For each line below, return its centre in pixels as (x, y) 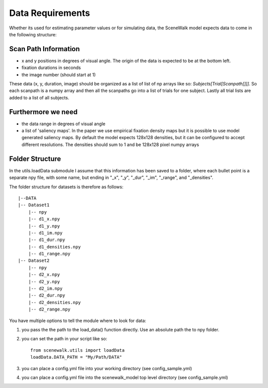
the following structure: (33, 34)
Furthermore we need (43, 112)
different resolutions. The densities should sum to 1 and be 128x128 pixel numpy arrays (110, 145)
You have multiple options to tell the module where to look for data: (78, 320)
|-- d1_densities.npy (55, 247)
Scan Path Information (45, 49)
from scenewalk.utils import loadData (78, 350)
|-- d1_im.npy (45, 233)
